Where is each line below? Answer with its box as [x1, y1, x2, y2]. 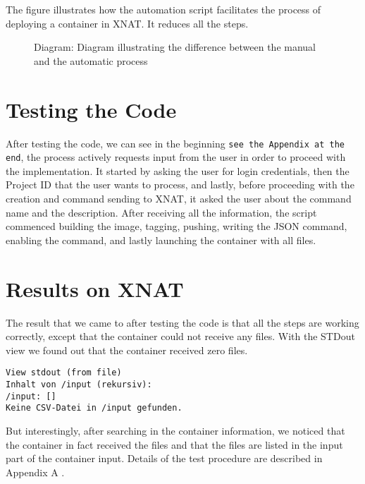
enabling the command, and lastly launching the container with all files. [6, 232, 316, 247]
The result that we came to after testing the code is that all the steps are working [6, 315, 359, 329]
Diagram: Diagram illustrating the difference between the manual [34, 40, 316, 54]
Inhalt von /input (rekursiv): [6, 379, 152, 389]
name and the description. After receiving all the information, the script [6, 205, 317, 219]
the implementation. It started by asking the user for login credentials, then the [6, 163, 349, 178]
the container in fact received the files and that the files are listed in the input [6, 437, 343, 452]
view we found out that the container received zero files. [6, 342, 248, 357]
